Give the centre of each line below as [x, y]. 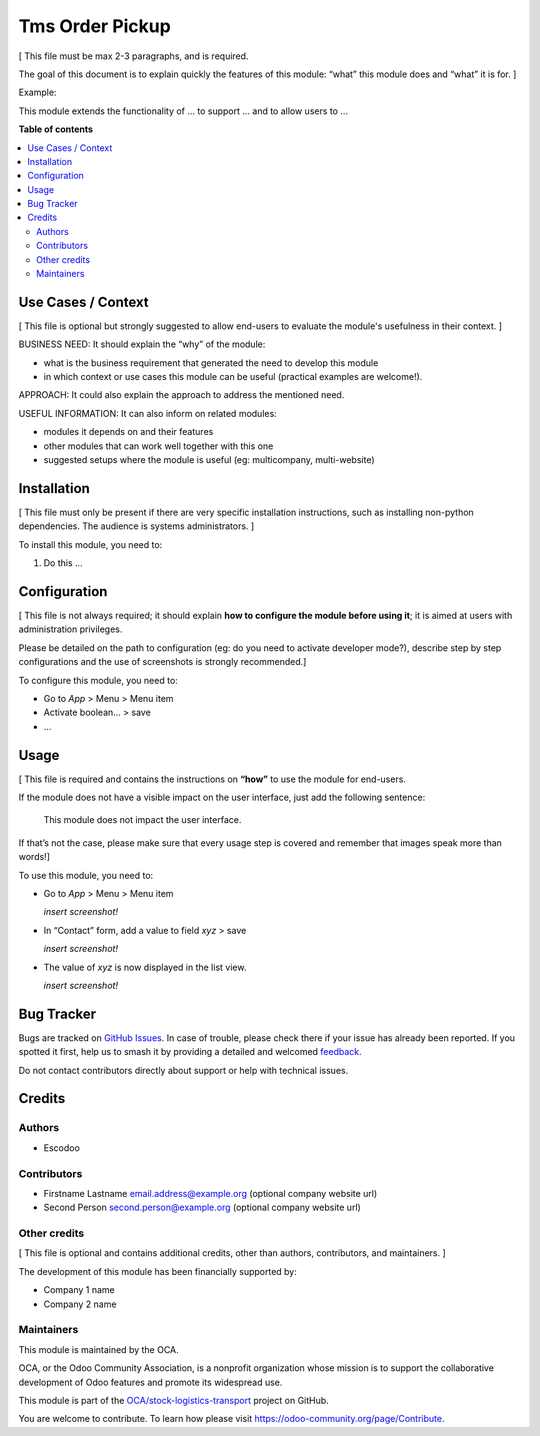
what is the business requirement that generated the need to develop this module [211, 362]
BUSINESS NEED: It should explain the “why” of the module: [142, 344]
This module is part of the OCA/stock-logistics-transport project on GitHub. [173, 1400]
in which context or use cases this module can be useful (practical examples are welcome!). [233, 377]
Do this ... [63, 563]
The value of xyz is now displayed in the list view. [145, 967]
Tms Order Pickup [95, 26]
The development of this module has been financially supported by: [157, 1271]
